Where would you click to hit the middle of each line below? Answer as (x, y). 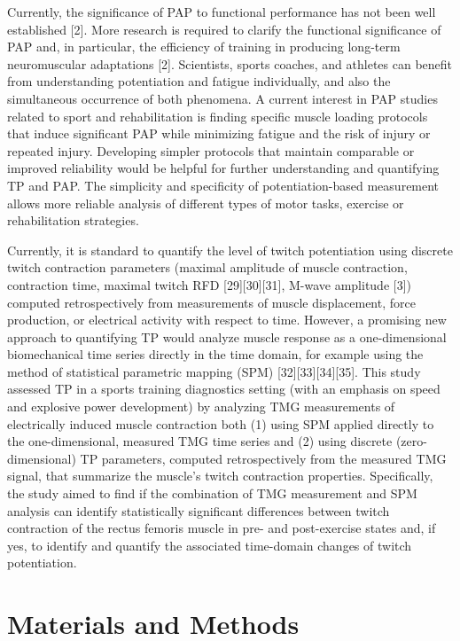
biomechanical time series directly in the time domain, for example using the (215, 354)
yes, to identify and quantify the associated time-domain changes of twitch (210, 545)
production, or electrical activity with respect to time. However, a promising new (227, 320)
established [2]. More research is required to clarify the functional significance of (224, 29)
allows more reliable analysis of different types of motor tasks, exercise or (206, 203)
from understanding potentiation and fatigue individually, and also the (199, 81)
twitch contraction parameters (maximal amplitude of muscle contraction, (207, 267)
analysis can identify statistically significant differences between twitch (199, 510)
